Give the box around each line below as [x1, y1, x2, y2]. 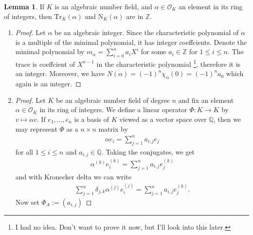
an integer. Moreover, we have [15, 68, 105, 78]
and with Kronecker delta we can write [15, 171, 131, 181]
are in [126, 11, 144, 21]
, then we [213, 114, 241, 124]
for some [141, 46, 166, 57]
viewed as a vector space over [119, 114, 207, 124]
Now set [15, 196, 39, 207]
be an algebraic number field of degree [55, 95, 170, 105]
